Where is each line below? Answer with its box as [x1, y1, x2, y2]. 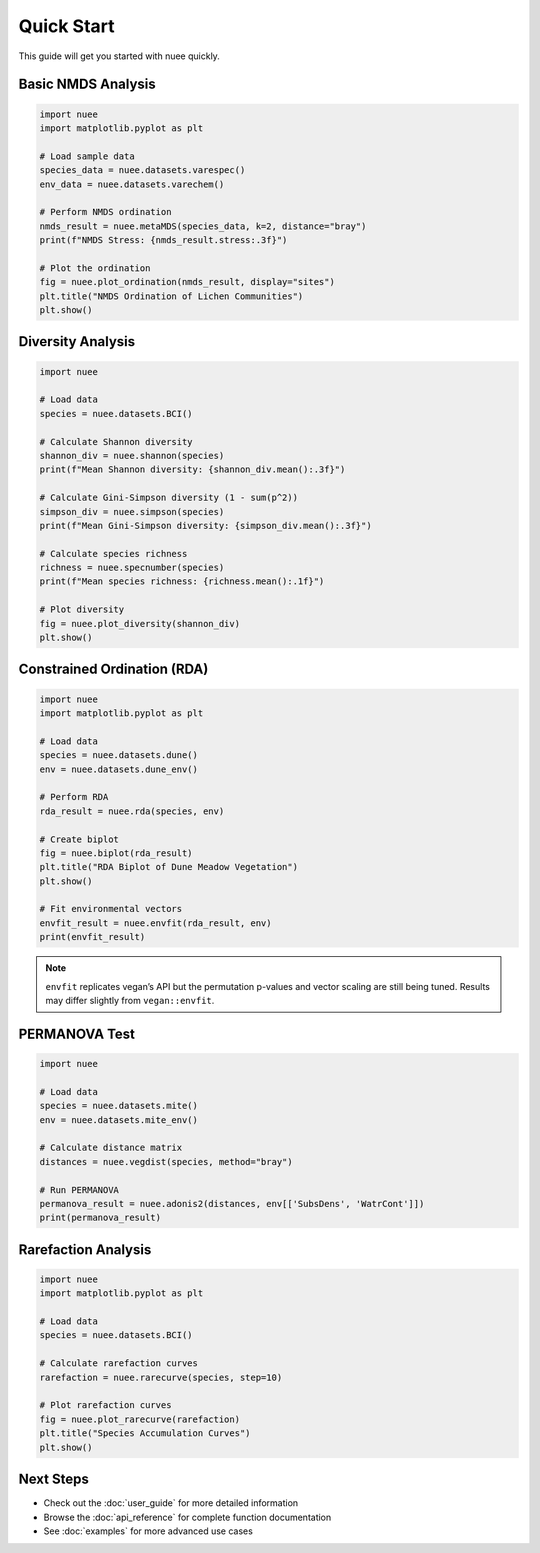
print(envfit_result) [39, 931, 146, 943]
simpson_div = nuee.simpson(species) [39, 506, 225, 517]
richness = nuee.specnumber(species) [39, 562, 225, 574]
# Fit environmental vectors [39, 903, 183, 915]
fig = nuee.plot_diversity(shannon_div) [39, 618, 240, 629]
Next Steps [18, 1471, 89, 1488]
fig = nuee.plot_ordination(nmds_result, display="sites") [39, 276, 335, 288]
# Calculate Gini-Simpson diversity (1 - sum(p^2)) [39, 492, 299, 504]
